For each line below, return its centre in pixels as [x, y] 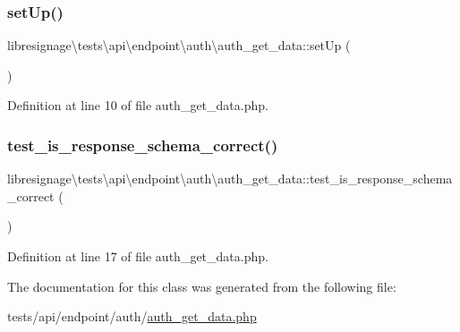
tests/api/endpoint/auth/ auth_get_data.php [132, 316]
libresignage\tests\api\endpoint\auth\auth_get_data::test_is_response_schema [230, 179]
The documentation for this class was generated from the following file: [202, 286]
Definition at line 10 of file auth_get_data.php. [138, 105]
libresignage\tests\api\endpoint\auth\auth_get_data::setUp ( [179, 45]
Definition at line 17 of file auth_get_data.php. [138, 256]
